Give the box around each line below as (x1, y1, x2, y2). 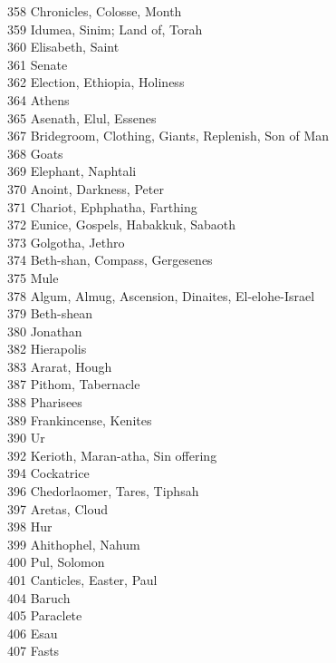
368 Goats (7, 143, 63, 162)
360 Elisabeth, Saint (7, 37, 120, 56)
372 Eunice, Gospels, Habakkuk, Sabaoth (7, 215, 236, 234)
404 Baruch (7, 588, 71, 607)
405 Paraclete (7, 606, 82, 625)
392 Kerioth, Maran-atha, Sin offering (7, 445, 217, 464)
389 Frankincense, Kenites (7, 410, 152, 429)
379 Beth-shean (7, 304, 92, 323)
